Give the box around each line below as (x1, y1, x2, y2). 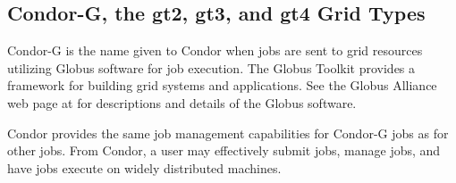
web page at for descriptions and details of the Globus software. (7, 93, 357, 112)
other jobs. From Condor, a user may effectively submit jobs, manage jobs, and (7, 141, 441, 160)
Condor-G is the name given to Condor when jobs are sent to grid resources (7, 41, 423, 60)
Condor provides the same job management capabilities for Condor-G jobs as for (7, 123, 449, 142)
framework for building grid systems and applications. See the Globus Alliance (7, 76, 437, 95)
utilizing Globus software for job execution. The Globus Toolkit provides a (7, 58, 416, 77)
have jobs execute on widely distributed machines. (7, 158, 282, 177)
